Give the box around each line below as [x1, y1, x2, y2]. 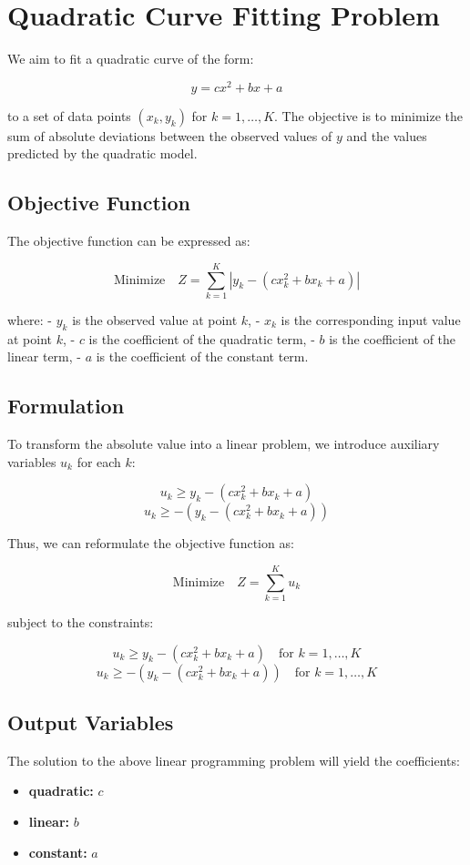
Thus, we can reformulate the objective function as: [7, 534, 294, 553]
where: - [7, 310, 53, 329]
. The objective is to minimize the [274, 106, 463, 125]
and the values [346, 126, 427, 145]
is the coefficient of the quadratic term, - [88, 329, 315, 348]
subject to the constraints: [7, 613, 154, 631]
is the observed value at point [72, 310, 238, 329]
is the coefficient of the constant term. [96, 347, 309, 366]
